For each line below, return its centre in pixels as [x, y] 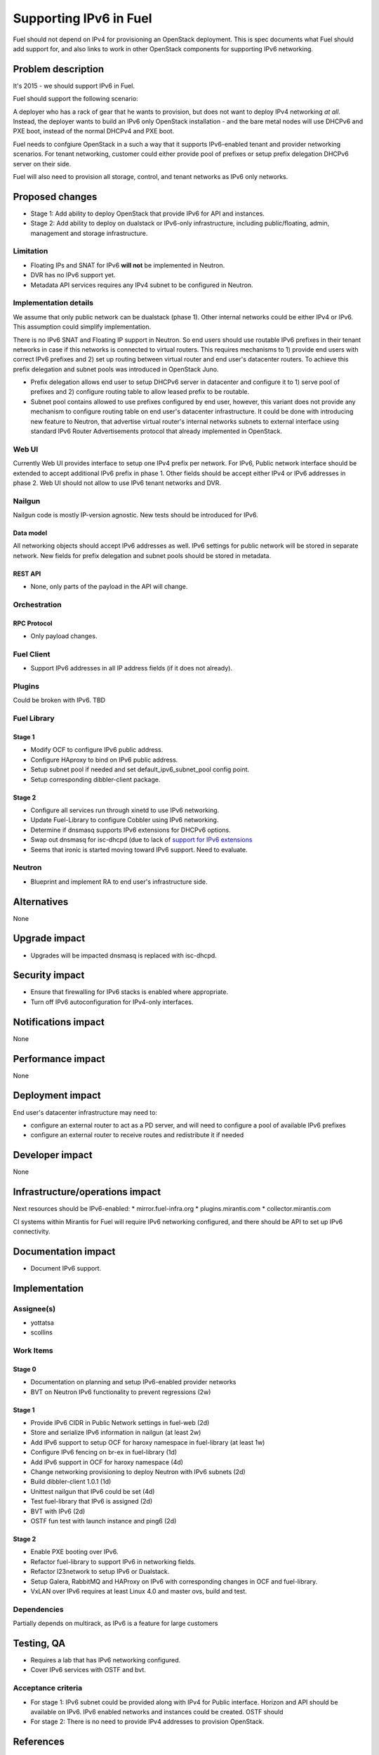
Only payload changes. [64, 636]
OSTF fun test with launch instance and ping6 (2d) [104, 1521]
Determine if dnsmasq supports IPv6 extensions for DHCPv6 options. [131, 830]
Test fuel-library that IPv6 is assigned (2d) [92, 1502]
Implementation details [53, 303]
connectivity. [32, 1231]
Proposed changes [55, 197]
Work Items [33, 1351]
